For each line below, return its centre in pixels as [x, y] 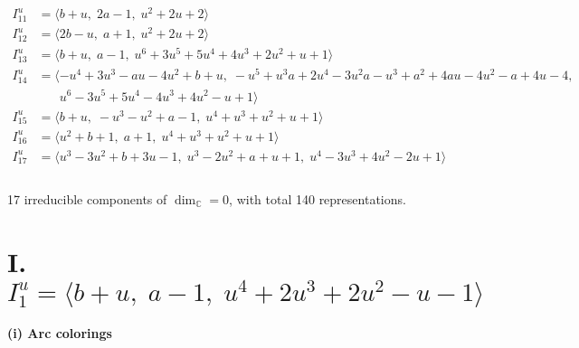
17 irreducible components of [87, 198]
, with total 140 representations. [318, 198]
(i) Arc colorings [60, 332]
